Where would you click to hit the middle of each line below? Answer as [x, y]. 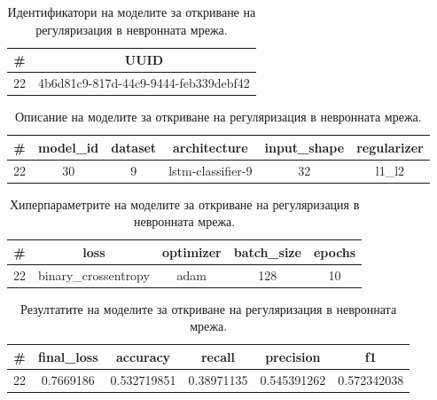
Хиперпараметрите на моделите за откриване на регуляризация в [184, 204]
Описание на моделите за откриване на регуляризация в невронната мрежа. [218, 117]
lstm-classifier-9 [211, 170]
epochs [335, 251]
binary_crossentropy [94, 275]
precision [293, 356]
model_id [69, 147]
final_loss [68, 356]
